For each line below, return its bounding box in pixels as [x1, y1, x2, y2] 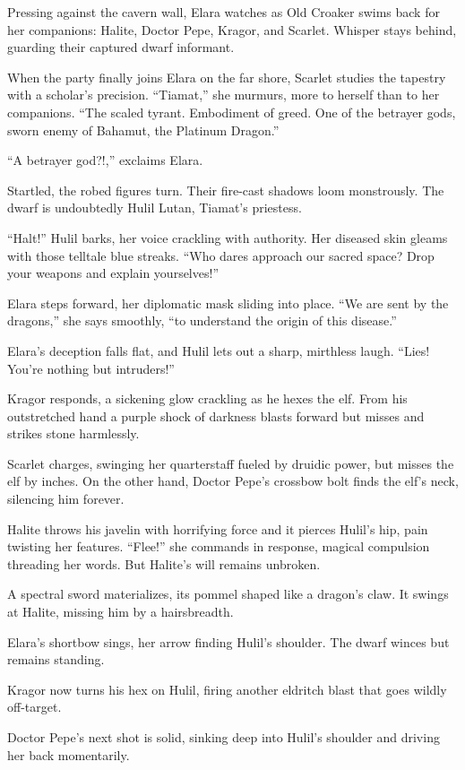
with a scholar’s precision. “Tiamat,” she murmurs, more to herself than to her [7, 85, 440, 104]
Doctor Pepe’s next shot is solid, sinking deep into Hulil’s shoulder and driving [7, 728, 440, 746]
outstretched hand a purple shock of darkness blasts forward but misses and [7, 406, 425, 425]
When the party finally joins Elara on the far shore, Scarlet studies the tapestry [7, 67, 446, 86]
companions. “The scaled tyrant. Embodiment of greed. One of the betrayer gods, [7, 102, 456, 121]
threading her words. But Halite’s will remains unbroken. [7, 554, 321, 573]
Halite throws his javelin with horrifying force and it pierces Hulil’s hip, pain [7, 519, 428, 538]
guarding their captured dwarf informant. [7, 38, 235, 56]
